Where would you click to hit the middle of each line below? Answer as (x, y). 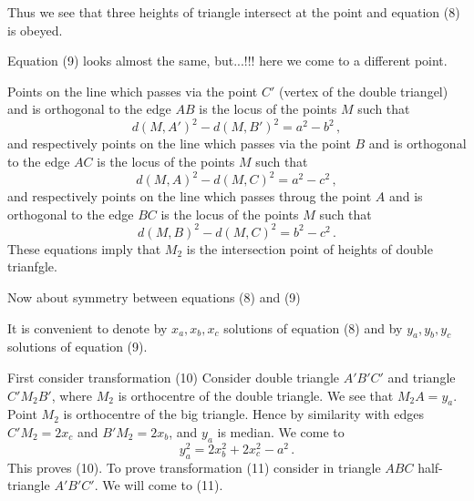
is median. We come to (281, 432)
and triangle (422, 378)
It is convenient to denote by (88, 327)
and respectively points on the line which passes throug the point (190, 196)
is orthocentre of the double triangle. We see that (256, 395)
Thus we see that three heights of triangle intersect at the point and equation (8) (234, 12)
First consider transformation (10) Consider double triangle (173, 378)
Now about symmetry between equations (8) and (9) (154, 297)
